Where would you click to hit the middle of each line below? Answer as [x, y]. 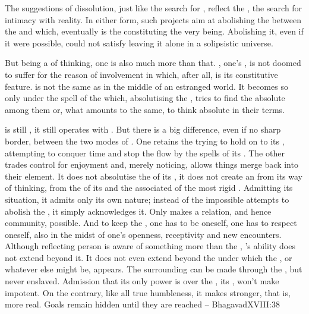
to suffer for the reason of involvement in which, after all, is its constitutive [141, 74]
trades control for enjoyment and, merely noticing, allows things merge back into [152, 164]
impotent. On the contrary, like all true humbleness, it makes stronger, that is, [148, 292]
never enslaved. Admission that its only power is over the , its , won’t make [142, 281]
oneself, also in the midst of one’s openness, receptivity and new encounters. [143, 234]
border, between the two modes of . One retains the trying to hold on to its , [145, 141]
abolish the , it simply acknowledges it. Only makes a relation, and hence [138, 211]
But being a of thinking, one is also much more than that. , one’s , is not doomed [153, 63]
